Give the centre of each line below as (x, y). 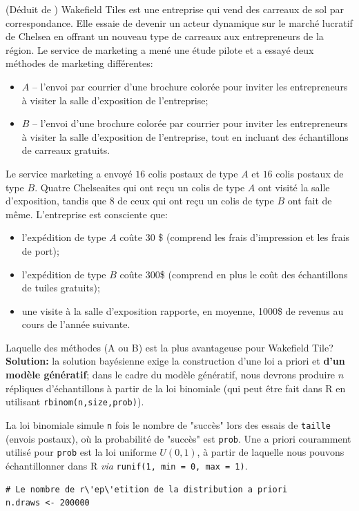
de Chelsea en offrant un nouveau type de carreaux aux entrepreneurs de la (165, 36)
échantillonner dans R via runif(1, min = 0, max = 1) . (127, 465)
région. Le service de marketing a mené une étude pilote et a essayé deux (160, 49)
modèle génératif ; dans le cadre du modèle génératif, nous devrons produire (171, 375)
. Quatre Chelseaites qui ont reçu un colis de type (140, 187)
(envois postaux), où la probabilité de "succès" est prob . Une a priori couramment (178, 438)
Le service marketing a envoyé (69, 173)
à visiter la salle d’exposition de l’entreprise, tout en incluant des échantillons (185, 136)
